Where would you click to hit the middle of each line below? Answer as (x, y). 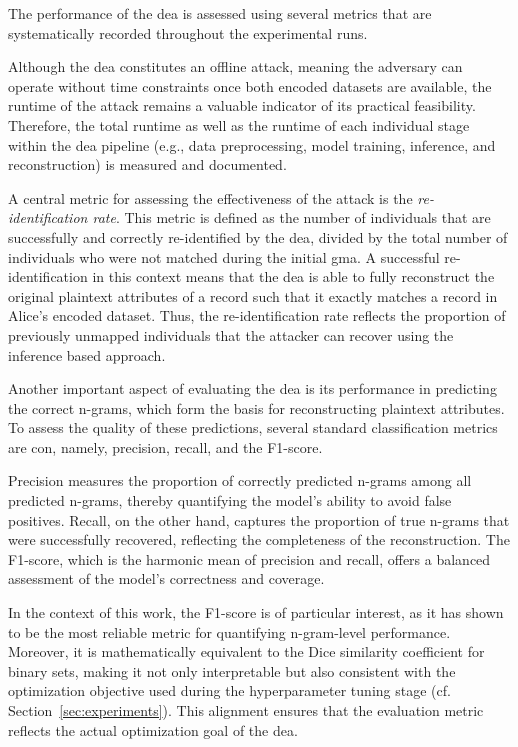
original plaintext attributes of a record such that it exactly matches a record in (253, 295)
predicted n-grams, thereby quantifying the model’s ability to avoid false (230, 500)
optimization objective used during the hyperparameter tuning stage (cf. (229, 690)
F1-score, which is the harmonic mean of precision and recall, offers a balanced (249, 558)
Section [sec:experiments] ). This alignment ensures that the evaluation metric (246, 710)
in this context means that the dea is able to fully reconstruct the (293, 276)
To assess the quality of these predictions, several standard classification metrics (253, 427)
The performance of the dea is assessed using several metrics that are (220, 13)
